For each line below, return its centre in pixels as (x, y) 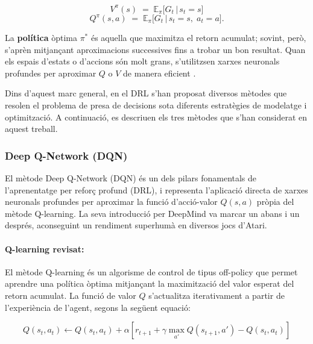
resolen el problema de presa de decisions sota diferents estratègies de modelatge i (156, 105)
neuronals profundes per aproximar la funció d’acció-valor (111, 202)
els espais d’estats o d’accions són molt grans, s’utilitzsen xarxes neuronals (142, 61)
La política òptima (41, 37)
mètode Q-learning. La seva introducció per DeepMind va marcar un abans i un (152, 213)
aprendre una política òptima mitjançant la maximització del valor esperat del (150, 283)
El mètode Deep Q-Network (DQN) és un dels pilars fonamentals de (131, 177)
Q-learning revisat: (45, 249)
